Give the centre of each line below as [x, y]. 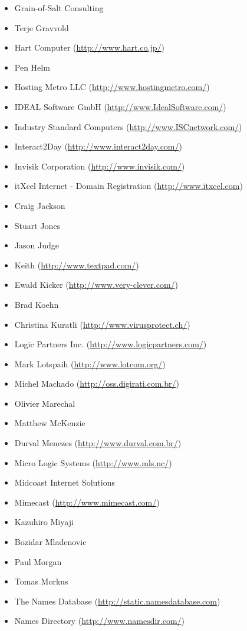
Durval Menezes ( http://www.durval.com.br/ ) [98, 443]
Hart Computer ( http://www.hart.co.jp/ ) [89, 47]
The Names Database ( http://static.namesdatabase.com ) [117, 601]
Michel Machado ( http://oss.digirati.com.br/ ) [97, 383]
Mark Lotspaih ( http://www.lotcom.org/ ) [90, 363]
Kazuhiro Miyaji [44, 522]
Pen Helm [32, 67]
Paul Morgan [38, 561]
